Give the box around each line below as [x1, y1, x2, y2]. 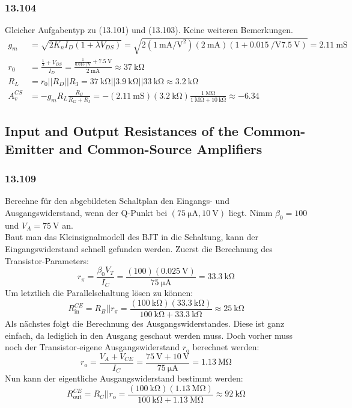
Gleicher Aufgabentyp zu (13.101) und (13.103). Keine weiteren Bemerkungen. [5, 23, 293, 36]
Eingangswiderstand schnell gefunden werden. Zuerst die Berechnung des [5, 242, 273, 255]
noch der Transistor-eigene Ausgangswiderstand [5, 341, 180, 353]
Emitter [5, 139, 55, 158]
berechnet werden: [192, 341, 259, 353]
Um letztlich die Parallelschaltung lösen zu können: [5, 286, 193, 299]
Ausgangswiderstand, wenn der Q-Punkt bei [5, 206, 168, 218]
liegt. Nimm [228, 206, 273, 218]
